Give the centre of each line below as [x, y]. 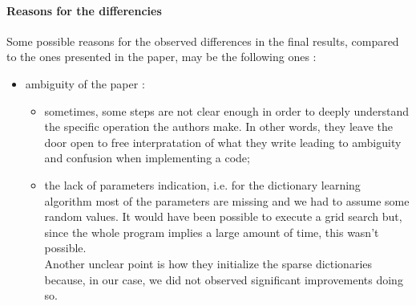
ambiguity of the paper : [85, 83]
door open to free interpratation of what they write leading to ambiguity [223, 142]
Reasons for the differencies [84, 10]
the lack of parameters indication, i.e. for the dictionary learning [202, 184]
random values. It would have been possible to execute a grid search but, [223, 216]
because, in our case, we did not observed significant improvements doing [224, 279]
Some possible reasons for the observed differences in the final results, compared [203, 41]
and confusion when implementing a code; [147, 158]
